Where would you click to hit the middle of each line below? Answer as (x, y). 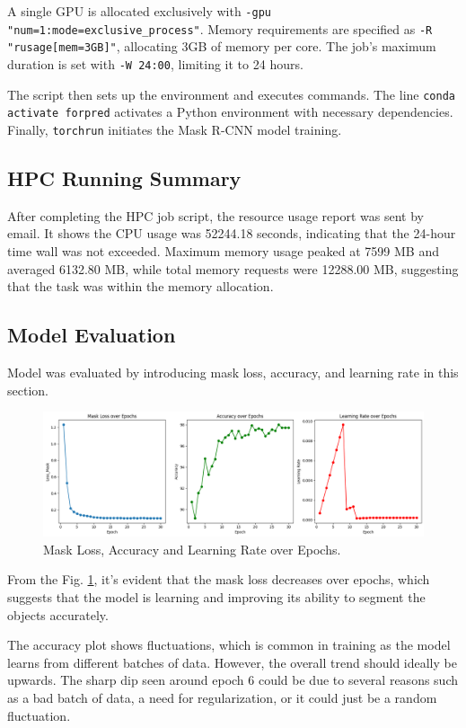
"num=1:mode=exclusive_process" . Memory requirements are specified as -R (220, 28)
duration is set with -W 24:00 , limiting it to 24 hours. (155, 63)
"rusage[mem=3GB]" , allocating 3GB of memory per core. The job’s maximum (222, 46)
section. (28, 390)
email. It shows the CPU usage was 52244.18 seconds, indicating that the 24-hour (232, 233)
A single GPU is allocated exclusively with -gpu (139, 11)
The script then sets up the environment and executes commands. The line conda (231, 94)
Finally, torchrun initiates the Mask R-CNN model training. (175, 129)
